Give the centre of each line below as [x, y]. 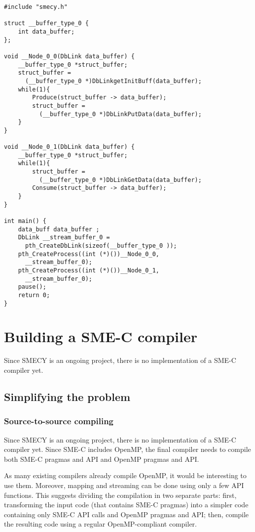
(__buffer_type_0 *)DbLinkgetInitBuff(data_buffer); [113, 81]
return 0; [34, 295]
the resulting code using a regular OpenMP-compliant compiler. [100, 524]
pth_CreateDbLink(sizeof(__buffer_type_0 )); [101, 246]
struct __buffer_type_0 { [46, 23]
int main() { [25, 221]
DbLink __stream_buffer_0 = [64, 238]
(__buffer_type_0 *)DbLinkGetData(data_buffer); [120, 180]
